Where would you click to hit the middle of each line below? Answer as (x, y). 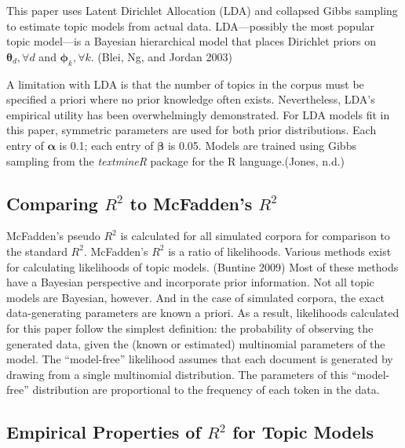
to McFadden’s (191, 203)
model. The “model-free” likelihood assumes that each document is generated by (200, 359)
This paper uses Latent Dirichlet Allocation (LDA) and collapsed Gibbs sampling (202, 10)
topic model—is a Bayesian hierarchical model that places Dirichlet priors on (192, 41)
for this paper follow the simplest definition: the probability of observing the (190, 328)
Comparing (52, 203)
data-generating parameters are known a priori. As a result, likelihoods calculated (203, 313)
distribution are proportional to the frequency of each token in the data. (206, 390)
